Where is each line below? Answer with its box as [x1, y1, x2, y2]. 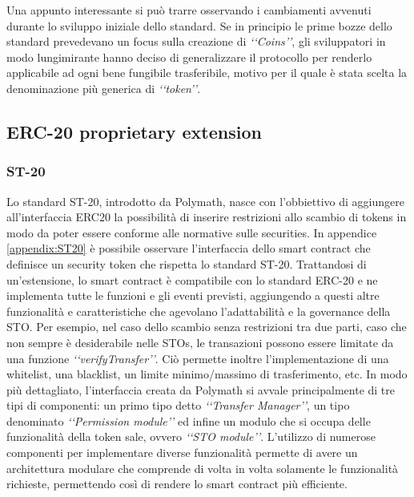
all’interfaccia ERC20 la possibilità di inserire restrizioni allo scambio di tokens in [6, 208, 407, 225]
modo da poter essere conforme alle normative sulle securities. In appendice [6, 224, 377, 240]
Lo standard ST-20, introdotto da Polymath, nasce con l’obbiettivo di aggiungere [6, 192, 404, 209]
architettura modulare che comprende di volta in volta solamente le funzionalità [6, 459, 399, 476]
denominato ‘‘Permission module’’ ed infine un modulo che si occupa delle [6, 412, 371, 429]
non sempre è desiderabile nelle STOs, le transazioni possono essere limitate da [6, 333, 394, 350]
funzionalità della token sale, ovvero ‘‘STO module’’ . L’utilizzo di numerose [6, 428, 376, 445]
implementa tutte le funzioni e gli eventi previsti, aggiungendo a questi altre [6, 287, 380, 304]
